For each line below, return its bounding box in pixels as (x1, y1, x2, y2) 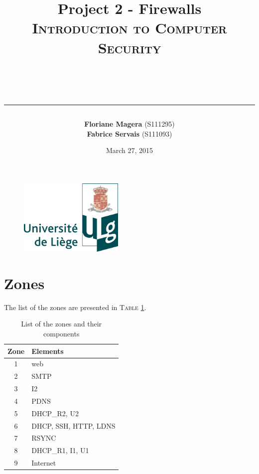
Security (98, 37, 161, 57)
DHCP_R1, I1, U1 (31, 445, 89, 456)
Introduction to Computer (32, 17, 227, 38)
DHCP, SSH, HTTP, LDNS (31, 420, 116, 431)
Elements (31, 345, 64, 356)
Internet (31, 458, 56, 468)
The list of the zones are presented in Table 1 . (4, 302, 146, 312)
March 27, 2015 (106, 145, 153, 156)
